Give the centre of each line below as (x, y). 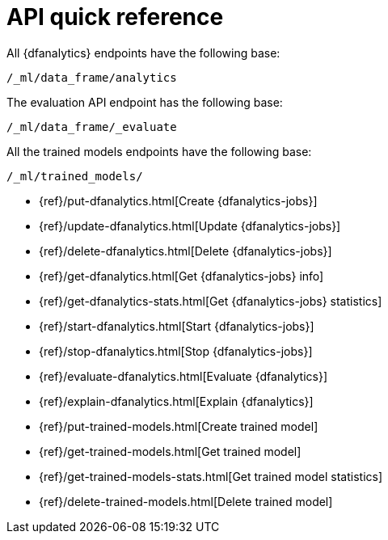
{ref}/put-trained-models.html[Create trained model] (179, 426)
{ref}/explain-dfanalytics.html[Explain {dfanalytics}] (176, 401)
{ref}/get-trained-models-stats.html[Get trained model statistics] (211, 476)
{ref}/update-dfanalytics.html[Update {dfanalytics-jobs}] (190, 226)
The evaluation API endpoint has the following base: (145, 102)
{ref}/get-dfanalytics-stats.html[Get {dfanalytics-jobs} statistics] (211, 301)
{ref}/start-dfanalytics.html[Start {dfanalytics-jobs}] (177, 326)
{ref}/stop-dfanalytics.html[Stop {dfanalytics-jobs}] (176, 351)
